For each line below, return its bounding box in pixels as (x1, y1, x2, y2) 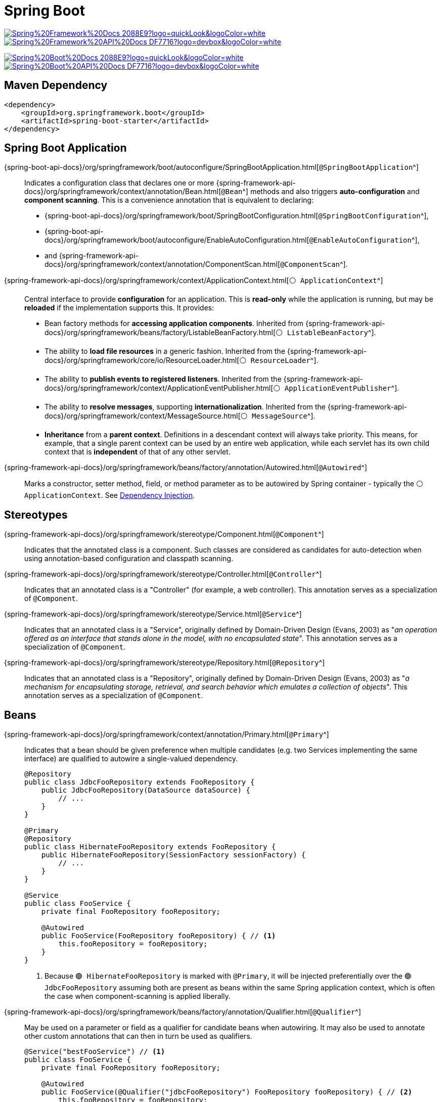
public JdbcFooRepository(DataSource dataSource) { (41, 786, 250, 795)
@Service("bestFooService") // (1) (24, 1047, 165, 1056)
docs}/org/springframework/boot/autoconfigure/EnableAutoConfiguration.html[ (45, 236, 310, 245)
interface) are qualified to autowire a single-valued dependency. (24, 754, 238, 763)
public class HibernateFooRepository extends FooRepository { (24, 843, 276, 851)
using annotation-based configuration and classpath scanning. (24, 554, 233, 563)
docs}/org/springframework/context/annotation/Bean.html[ (24, 187, 222, 196)
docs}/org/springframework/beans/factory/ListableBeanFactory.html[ (45, 328, 276, 337)
